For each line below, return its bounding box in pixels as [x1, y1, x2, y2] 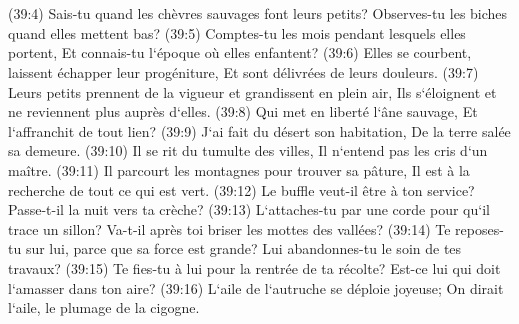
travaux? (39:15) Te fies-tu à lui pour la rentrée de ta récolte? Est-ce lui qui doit [8, 257, 501, 278]
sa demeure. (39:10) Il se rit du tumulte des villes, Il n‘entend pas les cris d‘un [8, 140, 488, 161]
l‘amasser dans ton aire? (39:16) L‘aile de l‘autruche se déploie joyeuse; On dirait [8, 277, 504, 298]
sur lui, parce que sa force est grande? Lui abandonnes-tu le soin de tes [25, 238, 462, 259]
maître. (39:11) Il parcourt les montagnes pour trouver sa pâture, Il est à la [8, 159, 470, 180]
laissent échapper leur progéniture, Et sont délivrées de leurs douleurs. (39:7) [8, 61, 479, 82]
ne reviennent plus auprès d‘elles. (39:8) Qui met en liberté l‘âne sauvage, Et [8, 101, 478, 122]
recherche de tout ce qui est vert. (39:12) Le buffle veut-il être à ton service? [8, 179, 475, 200]
